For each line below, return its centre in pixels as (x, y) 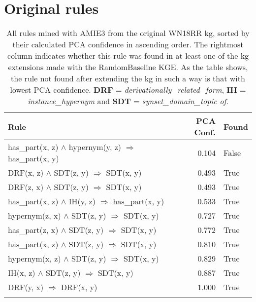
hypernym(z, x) (34, 216)
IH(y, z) (82, 201)
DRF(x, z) (26, 173)
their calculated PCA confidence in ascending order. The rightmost (128, 44)
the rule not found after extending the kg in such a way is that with (128, 78)
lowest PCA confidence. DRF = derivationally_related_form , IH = (128, 90)
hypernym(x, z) (34, 259)
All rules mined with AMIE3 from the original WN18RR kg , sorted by (128, 33)
